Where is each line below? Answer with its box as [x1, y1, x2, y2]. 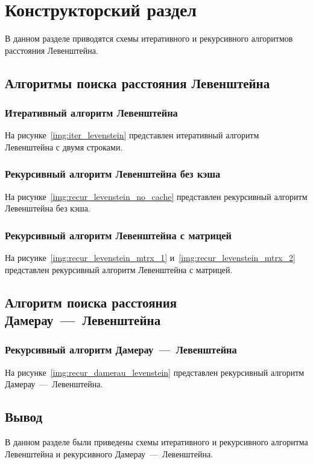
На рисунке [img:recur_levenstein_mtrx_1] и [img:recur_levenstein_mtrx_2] [5, 251, 296, 264]
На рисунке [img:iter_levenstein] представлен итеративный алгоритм [5, 129, 259, 141]
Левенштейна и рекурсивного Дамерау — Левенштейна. [5, 447, 213, 460]
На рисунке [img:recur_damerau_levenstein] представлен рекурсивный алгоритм [5, 366, 305, 378]
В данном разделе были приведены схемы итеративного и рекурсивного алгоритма [5, 436, 308, 448]
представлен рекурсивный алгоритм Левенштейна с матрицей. [5, 263, 233, 275]
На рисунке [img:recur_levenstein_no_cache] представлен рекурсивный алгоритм [5, 190, 308, 202]
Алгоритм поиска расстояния [5, 292, 177, 311]
